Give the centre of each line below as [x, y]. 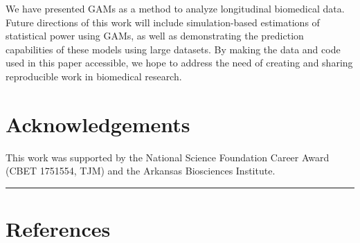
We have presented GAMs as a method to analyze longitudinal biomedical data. [175, 8]
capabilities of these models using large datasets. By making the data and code [173, 49]
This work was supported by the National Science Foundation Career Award [168, 157]
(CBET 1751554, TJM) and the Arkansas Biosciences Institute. [141, 171]
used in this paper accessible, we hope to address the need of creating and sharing [179, 63]
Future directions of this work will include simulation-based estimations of [163, 22]
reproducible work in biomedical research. [94, 76]
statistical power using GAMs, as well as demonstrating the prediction [155, 36]
